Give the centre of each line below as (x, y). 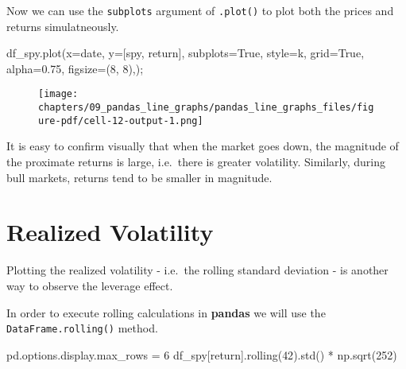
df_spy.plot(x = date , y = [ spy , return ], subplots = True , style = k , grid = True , (186, 53)
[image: (58, 94)
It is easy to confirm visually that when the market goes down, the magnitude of (203, 146)
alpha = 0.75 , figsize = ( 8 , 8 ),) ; (75, 68)
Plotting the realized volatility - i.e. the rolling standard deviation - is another (197, 270)
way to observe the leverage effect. (90, 285)
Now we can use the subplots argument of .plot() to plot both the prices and (200, 10)
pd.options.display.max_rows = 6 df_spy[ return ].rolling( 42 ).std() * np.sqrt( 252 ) (202, 354)
